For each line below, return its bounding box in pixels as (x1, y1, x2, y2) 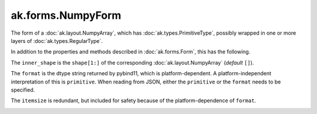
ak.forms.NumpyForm (11, 9, 122, 22)
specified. (11, 86, 35, 93)
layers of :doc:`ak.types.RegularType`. (11, 37, 103, 44)
